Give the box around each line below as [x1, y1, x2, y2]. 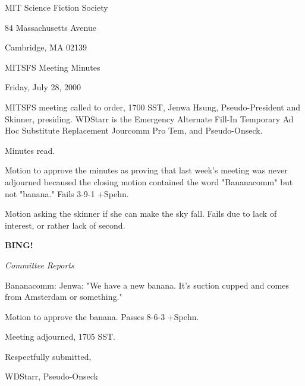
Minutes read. [5, 144, 55, 156]
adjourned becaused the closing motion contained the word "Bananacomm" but [5, 175, 293, 188]
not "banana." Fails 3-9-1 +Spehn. [5, 187, 129, 200]
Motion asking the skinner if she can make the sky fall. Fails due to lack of [5, 207, 277, 220]
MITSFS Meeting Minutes [5, 61, 100, 73]
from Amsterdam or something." [5, 290, 122, 303]
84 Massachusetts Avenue [5, 21, 96, 33]
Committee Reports [5, 258, 74, 271]
